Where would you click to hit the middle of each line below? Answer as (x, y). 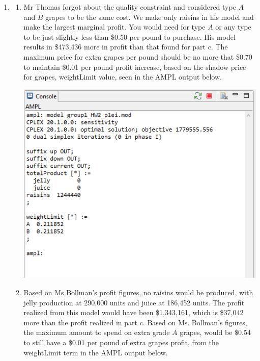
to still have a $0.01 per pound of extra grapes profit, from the (121, 342)
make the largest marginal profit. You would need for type (114, 27)
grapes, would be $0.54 (215, 332)
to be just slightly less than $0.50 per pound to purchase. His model (129, 36)
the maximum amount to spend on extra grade (97, 332)
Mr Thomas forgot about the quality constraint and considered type (130, 7)
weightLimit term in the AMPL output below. (96, 352)
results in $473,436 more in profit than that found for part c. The (126, 47)
